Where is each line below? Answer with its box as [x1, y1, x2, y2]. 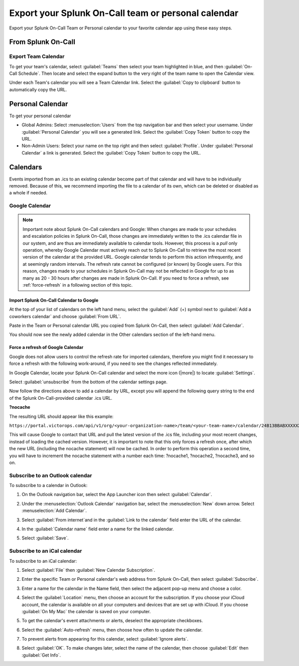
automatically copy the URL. [9, 86, 67, 92]
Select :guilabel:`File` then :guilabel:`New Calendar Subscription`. [21, 567, 155, 573]
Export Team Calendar [9, 53, 65, 60]
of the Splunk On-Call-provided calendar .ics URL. [9, 395, 113, 401]
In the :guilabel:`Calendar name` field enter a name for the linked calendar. [21, 526, 174, 532]
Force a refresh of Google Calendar [9, 344, 84, 350]
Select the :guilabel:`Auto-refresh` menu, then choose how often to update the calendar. [21, 627, 203, 633]
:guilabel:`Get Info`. [21, 652, 61, 658]
